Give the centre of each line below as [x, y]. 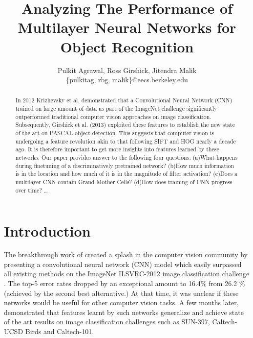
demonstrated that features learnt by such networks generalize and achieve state [124, 312]
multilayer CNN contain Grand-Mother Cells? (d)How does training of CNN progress [124, 182]
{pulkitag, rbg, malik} [99, 80]
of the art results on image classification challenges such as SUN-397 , [107, 322]
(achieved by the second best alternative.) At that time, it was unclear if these [121, 293]
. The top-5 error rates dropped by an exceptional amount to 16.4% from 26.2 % [125, 283]
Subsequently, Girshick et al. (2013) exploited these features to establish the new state [125, 125]
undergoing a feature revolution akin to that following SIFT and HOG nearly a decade [126, 141]
